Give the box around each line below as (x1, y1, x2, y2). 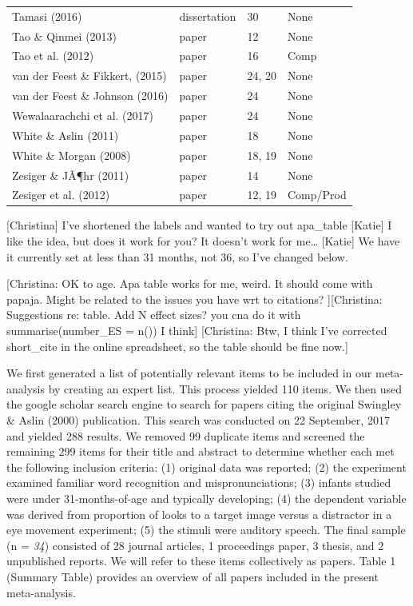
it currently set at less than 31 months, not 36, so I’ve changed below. (6, 248, 348, 265)
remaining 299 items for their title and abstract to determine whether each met (6, 443, 395, 460)
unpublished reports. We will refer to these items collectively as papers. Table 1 (6, 552, 396, 569)
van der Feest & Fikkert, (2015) (12, 67, 167, 84)
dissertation (179, 7, 236, 24)
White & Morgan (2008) (12, 146, 131, 163)
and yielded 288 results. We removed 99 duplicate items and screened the (6, 427, 365, 444)
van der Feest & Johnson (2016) (12, 87, 169, 104)
